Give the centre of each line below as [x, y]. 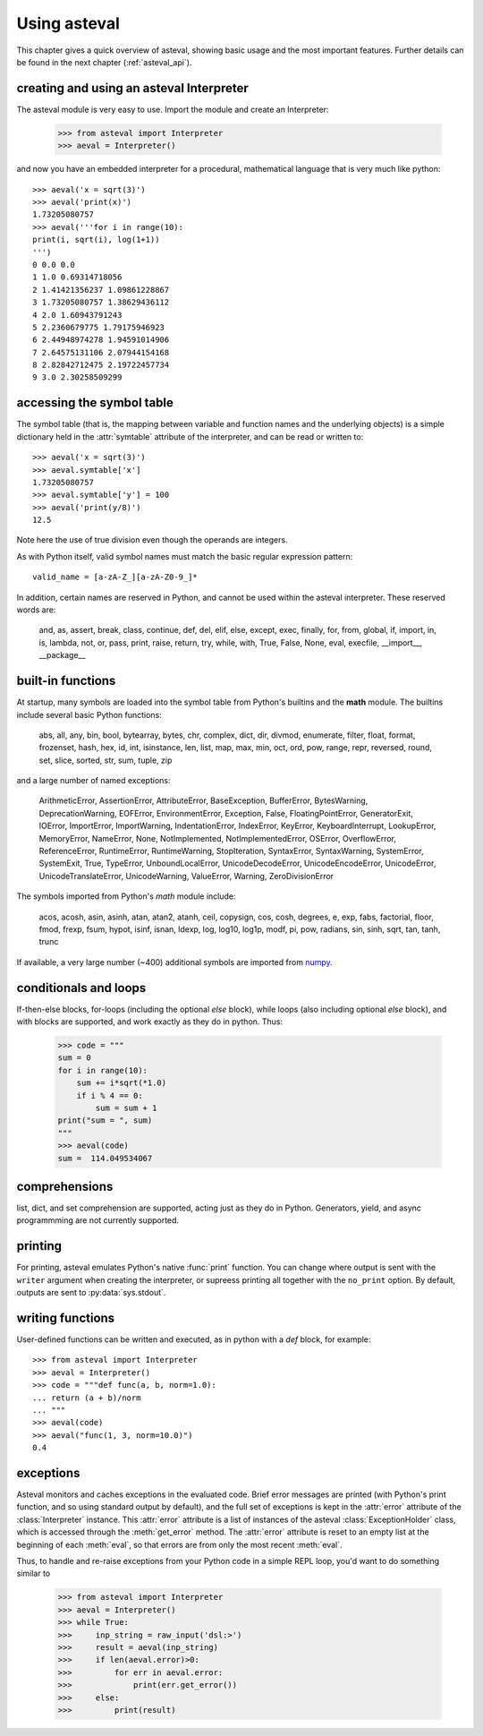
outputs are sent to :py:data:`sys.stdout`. [91, 1293]
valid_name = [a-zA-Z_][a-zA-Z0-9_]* [115, 577]
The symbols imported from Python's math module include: [126, 896]
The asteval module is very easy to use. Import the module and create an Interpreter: [173, 109]
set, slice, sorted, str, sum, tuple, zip [106, 760]
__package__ [62, 655]
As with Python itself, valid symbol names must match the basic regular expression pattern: [185, 556]
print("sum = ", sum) [105, 1120]
